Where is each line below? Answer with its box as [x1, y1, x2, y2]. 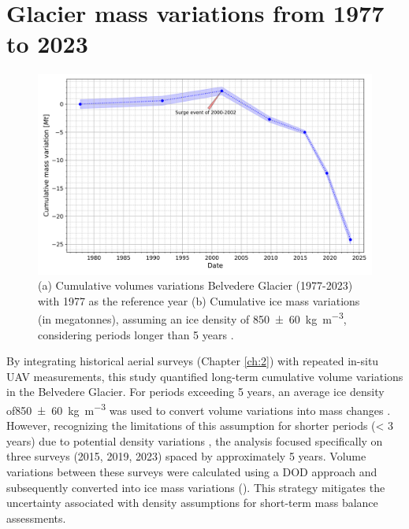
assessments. [6, 509, 66, 526]
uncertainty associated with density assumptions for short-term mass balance [6, 494, 378, 511]
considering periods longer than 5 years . [38, 326, 234, 342]
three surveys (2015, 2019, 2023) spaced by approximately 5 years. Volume [6, 448, 366, 464]
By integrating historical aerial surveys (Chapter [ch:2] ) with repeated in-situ [6, 353, 379, 369]
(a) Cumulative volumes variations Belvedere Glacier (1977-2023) [38, 277, 353, 294]
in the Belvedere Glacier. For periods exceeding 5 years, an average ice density [6, 383, 385, 400]
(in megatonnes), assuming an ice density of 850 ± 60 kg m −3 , [38, 309, 347, 327]
